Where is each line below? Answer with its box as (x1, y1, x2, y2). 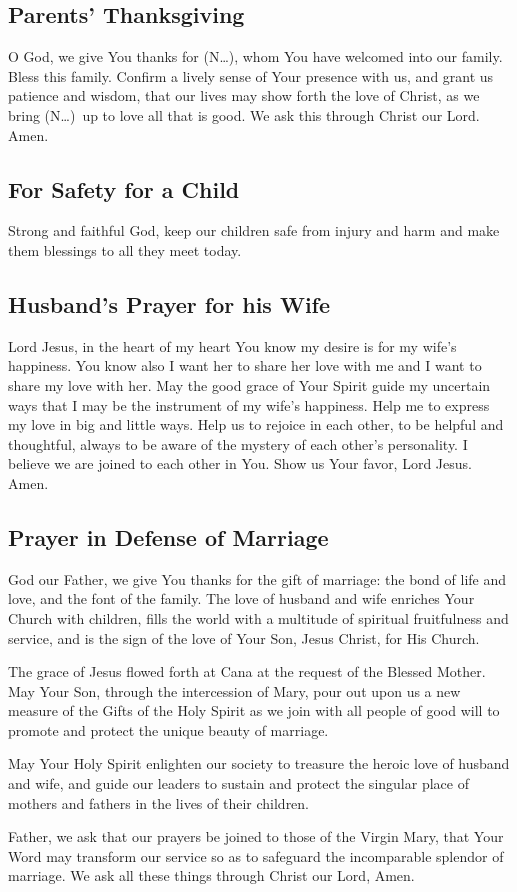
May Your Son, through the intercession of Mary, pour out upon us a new (8, 680, 461, 701)
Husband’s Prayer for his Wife (8, 288, 331, 319)
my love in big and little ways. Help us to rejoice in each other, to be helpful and (8, 414, 504, 435)
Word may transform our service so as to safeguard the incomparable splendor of (8, 845, 504, 866)
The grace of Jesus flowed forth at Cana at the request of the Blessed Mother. (8, 661, 486, 682)
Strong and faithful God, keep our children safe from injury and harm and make (8, 220, 500, 241)
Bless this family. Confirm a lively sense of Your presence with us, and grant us (8, 65, 494, 86)
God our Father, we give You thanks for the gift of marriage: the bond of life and (8, 568, 507, 589)
